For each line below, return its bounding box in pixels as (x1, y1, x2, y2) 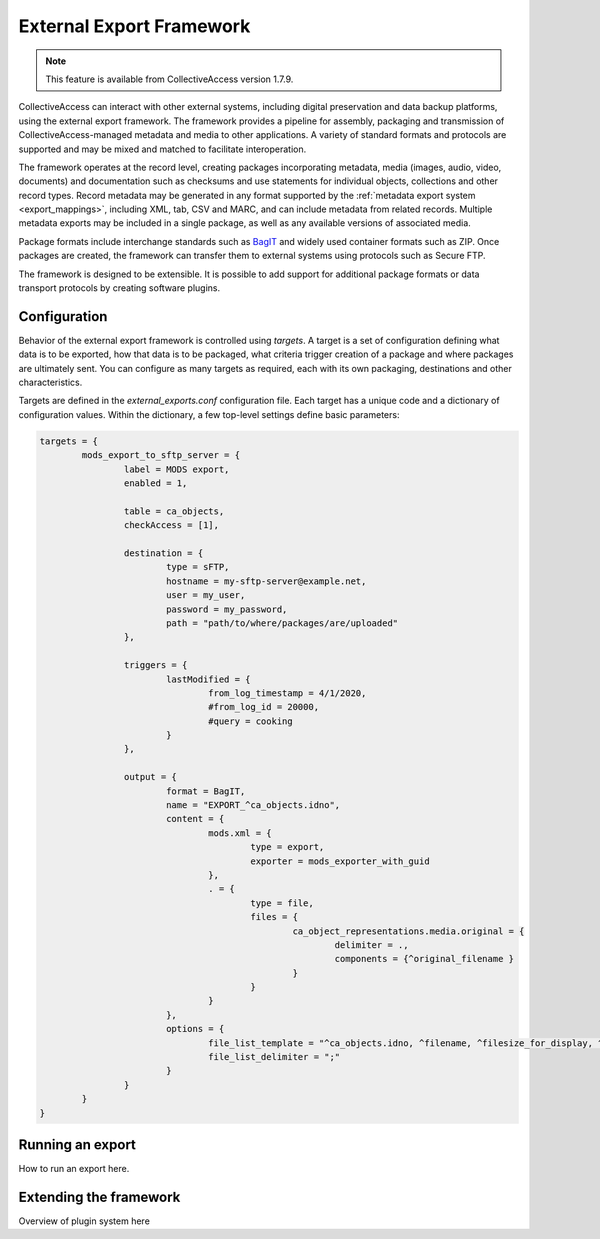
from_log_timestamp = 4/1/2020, (208, 687, 367, 699)
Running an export (18, 1136, 137, 1154)
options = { (165, 1023, 225, 1035)
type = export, (250, 841, 325, 853)
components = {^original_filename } (334, 953, 515, 965)
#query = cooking (208, 715, 294, 727)
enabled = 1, (123, 478, 188, 489)
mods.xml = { (208, 827, 272, 839)
